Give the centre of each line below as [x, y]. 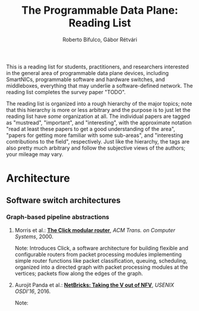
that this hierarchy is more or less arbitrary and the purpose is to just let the [98, 110]
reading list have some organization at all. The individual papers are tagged [98, 116]
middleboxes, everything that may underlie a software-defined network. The [99, 85]
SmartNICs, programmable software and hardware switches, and [86, 79]
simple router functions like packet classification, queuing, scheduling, [101, 260]
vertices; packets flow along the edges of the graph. [79, 273]
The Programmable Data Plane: [100, 10]
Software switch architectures [63, 200]
